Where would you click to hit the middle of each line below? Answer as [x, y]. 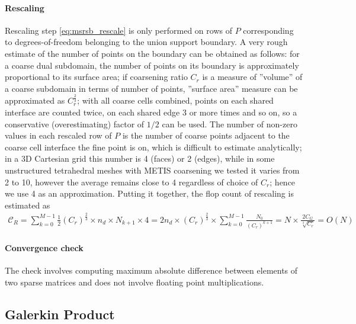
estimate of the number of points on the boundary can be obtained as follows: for [152, 53]
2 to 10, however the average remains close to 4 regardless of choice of [132, 182]
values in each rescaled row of [58, 135]
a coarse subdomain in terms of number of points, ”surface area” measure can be [151, 88]
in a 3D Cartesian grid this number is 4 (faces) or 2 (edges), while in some [140, 158]
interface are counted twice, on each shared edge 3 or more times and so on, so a [151, 112]
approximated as [35, 100]
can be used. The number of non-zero [230, 123]
